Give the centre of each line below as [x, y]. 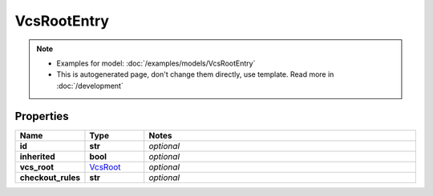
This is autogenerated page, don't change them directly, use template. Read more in [195, 74]
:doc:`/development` [90, 86]
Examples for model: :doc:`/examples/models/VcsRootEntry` [156, 63]
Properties [42, 116]
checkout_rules [50, 178]
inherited [37, 156]
